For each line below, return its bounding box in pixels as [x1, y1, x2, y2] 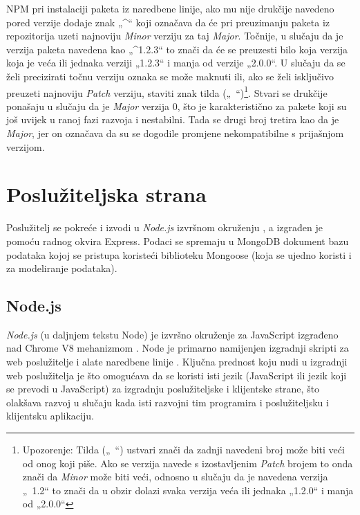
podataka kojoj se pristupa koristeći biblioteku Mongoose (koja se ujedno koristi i [6, 247, 352, 262]
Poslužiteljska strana [6, 180, 207, 208]
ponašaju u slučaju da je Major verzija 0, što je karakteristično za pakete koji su [6, 98, 347, 113]
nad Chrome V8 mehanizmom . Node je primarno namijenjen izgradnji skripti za [6, 341, 349, 355]
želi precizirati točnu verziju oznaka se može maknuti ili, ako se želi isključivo [6, 69, 334, 83]
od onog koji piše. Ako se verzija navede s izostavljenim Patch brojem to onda [22, 455, 353, 470]
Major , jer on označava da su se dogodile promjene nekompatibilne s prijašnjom [6, 126, 344, 140]
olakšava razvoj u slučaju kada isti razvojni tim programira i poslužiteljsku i [6, 395, 329, 409]
